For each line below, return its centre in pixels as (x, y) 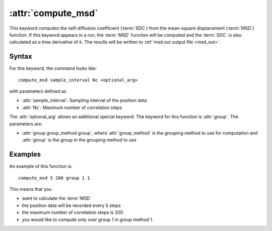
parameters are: (26, 124)
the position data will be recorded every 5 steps (71, 205)
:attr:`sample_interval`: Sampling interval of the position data (84, 100)
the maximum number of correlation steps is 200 (73, 212)
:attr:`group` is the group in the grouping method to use (79, 140)
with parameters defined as (38, 91)
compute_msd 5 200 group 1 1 (54, 178)
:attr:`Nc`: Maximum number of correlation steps (72, 107)
